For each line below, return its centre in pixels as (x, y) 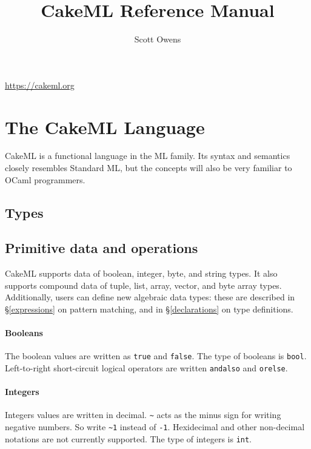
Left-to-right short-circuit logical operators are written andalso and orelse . (146, 368)
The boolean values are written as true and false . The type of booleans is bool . (156, 356)
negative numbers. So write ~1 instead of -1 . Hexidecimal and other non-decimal (155, 427)
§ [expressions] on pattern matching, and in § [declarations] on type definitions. (149, 309)
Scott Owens (158, 39)
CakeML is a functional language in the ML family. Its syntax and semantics (148, 156)
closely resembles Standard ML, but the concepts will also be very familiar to (149, 168)
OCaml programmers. (45, 179)
